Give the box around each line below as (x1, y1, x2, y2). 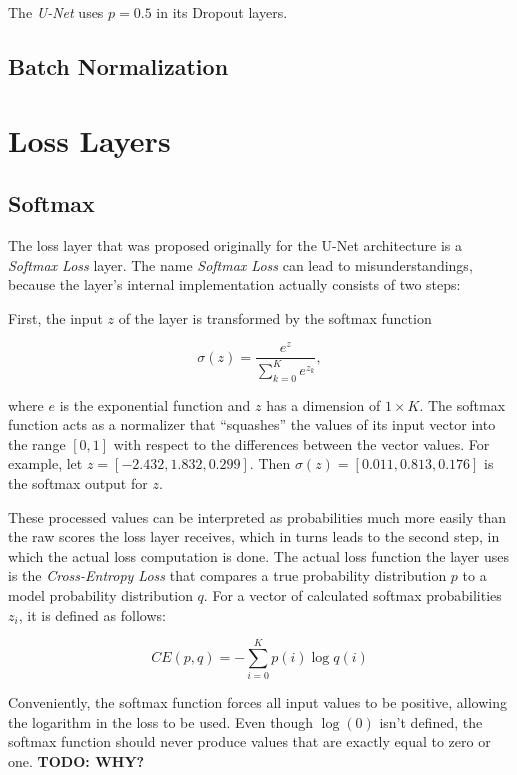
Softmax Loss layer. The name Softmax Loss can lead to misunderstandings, (8, 254, 473, 275)
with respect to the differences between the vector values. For (113, 433, 490, 454)
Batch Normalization (8, 50, 229, 81)
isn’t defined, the (379, 711, 483, 732)
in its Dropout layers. (156, 2, 288, 22)
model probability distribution (8, 584, 193, 605)
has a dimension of (266, 394, 381, 415)
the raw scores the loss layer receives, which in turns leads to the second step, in (8, 526, 500, 547)
